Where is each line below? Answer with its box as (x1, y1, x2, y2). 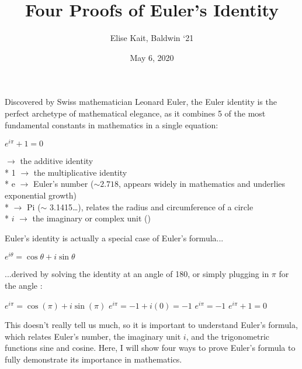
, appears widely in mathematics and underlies (119, 177, 286, 190)
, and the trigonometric (186, 330, 270, 342)
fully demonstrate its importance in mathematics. (5, 353, 182, 365)
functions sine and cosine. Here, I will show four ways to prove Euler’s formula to (5, 341, 296, 354)
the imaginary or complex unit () (32, 212, 151, 224)
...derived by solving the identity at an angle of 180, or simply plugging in (5, 268, 269, 280)
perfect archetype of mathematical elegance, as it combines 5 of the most (5, 107, 266, 119)
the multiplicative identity (33, 166, 127, 178)
